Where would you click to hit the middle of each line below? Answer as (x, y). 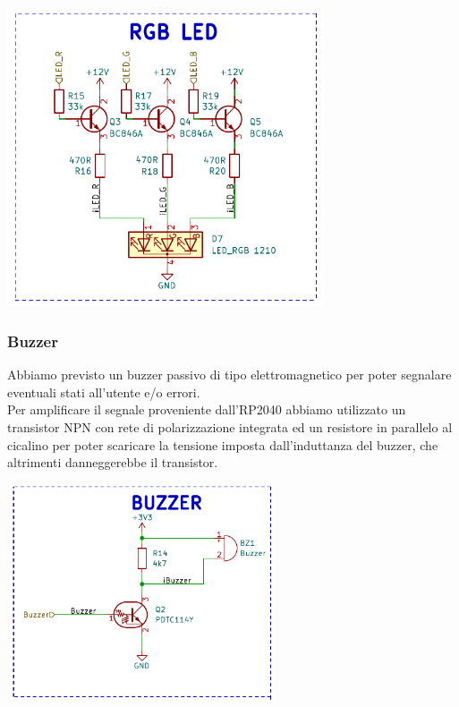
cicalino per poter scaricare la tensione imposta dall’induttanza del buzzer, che (223, 444)
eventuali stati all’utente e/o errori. (104, 392)
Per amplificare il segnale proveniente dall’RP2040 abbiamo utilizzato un (207, 409)
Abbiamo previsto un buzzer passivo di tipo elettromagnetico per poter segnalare (229, 375)
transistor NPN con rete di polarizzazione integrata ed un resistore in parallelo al (230, 427)
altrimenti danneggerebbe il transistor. (113, 462)
